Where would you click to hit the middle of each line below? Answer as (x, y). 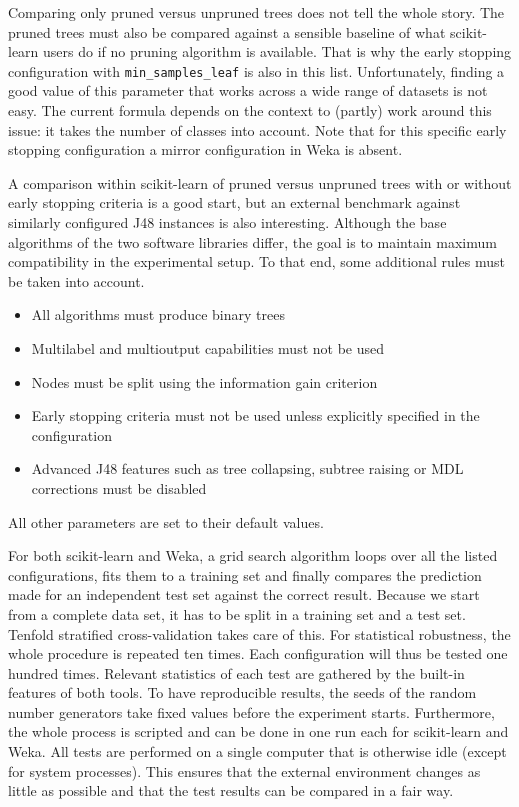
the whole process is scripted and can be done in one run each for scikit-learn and (258, 731)
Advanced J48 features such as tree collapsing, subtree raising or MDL (247, 468)
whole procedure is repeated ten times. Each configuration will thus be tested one (258, 653)
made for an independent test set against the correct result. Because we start (244, 594)
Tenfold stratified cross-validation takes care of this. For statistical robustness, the (259, 633)
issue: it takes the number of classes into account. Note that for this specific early (257, 129)
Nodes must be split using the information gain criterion (204, 381)
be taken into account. (76, 280)
